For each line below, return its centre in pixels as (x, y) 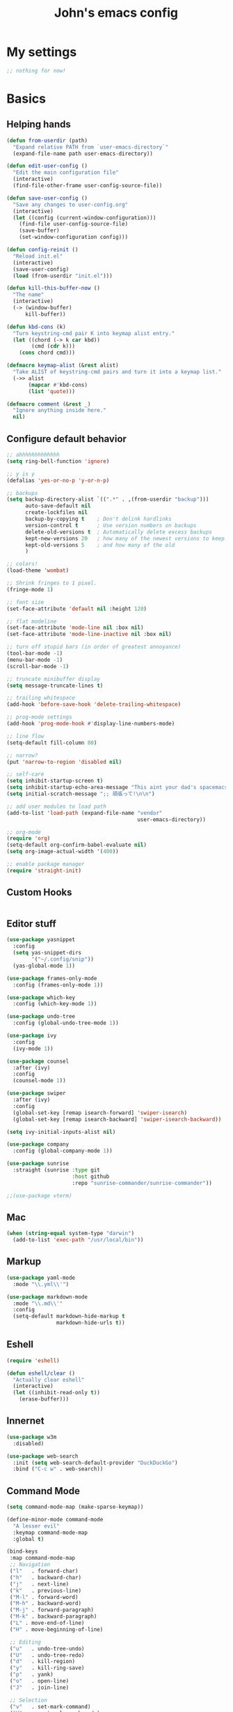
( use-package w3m (32, 1437)
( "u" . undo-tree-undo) (47, 1648)
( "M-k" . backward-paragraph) (53, 1617)
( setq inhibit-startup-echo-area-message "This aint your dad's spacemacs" (119, 788)
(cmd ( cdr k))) (54, 346)
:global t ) (29, 1539)
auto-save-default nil (58, 506)
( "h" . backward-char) (45, 1577)
